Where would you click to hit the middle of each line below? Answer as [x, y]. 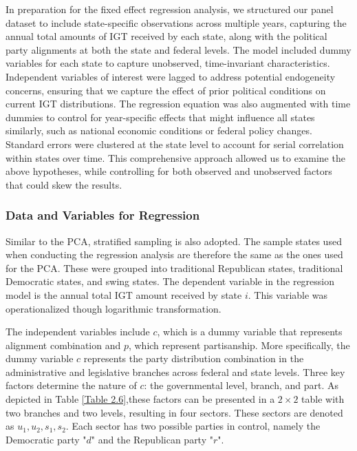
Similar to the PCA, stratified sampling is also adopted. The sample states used [174, 241]
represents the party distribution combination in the [194, 358]
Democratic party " [46, 439]
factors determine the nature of [71, 385]
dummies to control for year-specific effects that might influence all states [160, 117]
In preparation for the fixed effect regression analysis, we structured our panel [170, 9]
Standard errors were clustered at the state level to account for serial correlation [175, 144]
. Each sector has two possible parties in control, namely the [193, 426]
